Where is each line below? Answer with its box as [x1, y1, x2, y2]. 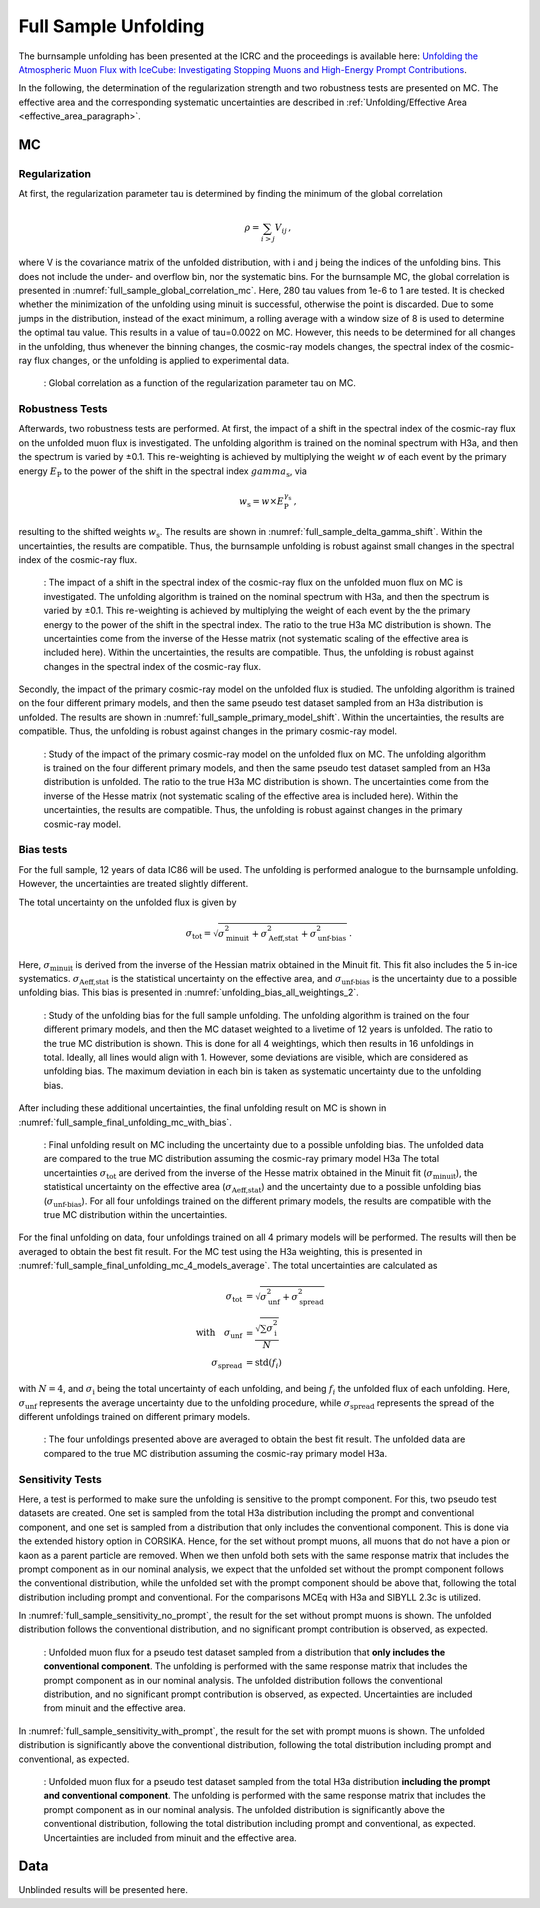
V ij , [274, 222, 292, 236]
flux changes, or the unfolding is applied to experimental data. [33, 354, 290, 366]
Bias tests [18, 843, 68, 857]
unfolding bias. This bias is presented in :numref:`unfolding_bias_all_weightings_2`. [18, 986, 359, 999]
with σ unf [195, 1327, 243, 1340]
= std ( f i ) [245, 1356, 282, 1370]
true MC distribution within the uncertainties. [43, 1208, 228, 1220]
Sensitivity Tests [18, 1472, 102, 1486]
